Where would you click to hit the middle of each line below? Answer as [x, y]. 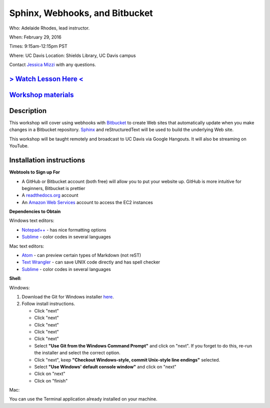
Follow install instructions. [48, 304]
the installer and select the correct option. [77, 353]
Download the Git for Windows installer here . [68, 296]
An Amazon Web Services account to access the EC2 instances [87, 202]
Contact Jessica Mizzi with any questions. [52, 64]
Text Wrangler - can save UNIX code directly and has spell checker [91, 262]
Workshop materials [41, 95]
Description [28, 111]
